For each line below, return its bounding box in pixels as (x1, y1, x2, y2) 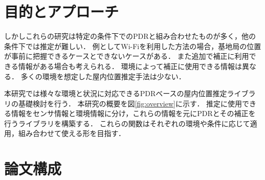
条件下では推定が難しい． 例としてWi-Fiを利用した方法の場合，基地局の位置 (4, 40, 261, 51)
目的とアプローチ (4, 1, 119, 22)
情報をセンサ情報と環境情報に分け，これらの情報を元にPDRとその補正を (11, 108, 256, 119)
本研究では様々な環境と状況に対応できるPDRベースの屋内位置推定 (4, 88, 227, 99)
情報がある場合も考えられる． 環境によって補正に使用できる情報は (18, 60, 242, 71)
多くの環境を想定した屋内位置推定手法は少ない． (20, 71, 186, 81)
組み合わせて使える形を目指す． (18, 128, 126, 139)
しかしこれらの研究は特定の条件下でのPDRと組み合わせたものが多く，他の (4, 31, 256, 41)
